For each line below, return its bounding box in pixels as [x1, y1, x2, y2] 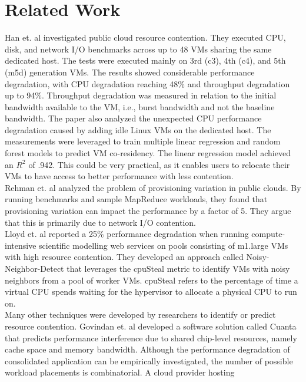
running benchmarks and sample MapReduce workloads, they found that [5, 193, 268, 205]
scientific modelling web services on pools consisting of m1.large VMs [39, 239, 288, 251]
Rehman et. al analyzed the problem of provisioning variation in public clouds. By [5, 181, 301, 193]
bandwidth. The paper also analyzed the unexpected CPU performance [5, 112, 262, 124]
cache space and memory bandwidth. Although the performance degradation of [5, 343, 290, 355]
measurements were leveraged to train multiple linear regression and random [5, 135, 281, 147]
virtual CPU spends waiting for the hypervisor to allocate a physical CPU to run [5, 285, 297, 298]
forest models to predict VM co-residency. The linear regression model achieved [5, 147, 291, 159]
